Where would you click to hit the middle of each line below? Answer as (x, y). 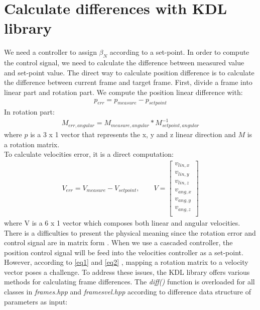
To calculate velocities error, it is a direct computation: (89, 154)
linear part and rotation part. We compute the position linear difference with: (123, 92)
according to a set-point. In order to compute (179, 52)
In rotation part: (29, 112)
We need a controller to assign (50, 52)
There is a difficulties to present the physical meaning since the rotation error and (130, 232)
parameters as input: (36, 301)
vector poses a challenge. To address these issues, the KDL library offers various (127, 272)
